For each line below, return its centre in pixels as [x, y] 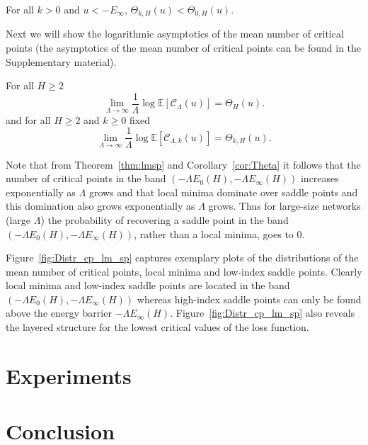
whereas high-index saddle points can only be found [249, 299]
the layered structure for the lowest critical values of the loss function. [157, 327]
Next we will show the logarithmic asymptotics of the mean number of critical [175, 34]
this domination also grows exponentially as [100, 206]
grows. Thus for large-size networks [284, 206]
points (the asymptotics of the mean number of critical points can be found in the [184, 48]
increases [320, 178]
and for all [28, 119]
